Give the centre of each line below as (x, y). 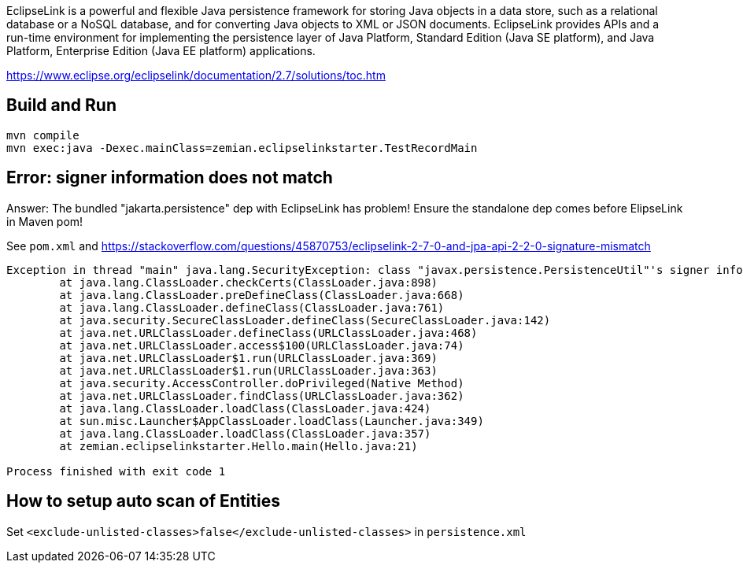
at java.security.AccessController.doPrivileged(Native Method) (262, 383)
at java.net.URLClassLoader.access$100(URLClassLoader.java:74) (262, 345)
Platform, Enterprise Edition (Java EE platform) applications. (161, 51)
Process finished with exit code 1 (116, 471)
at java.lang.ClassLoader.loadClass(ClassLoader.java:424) (245, 408)
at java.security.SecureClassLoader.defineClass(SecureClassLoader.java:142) (305, 320)
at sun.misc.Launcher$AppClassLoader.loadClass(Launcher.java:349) (272, 421)
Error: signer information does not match (170, 178)
